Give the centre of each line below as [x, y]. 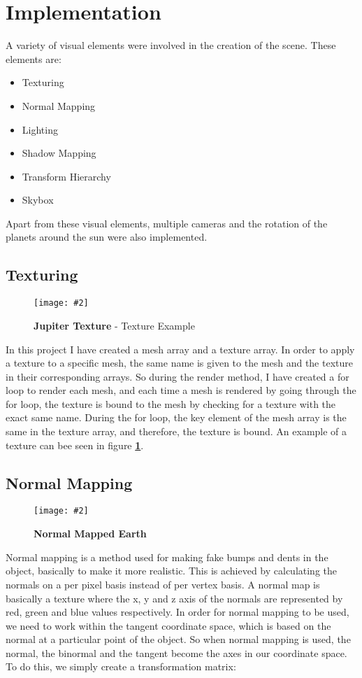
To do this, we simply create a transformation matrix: [121, 666]
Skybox [38, 200]
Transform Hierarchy [66, 176]
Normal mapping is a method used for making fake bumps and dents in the [167, 557]
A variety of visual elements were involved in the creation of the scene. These [171, 45]
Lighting [40, 129]
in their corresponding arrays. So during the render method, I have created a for [178, 376]
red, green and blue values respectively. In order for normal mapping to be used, [178, 612]
